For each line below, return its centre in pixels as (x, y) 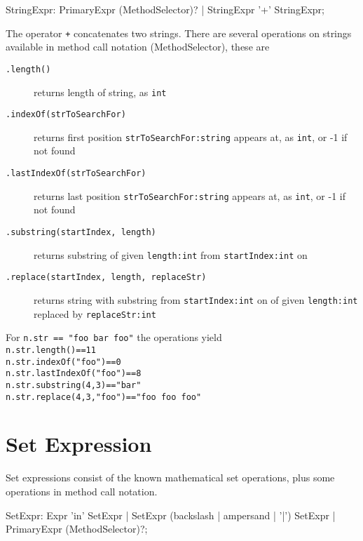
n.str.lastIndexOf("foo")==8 (74, 374)
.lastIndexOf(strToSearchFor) (76, 174)
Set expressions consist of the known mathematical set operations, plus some (170, 477)
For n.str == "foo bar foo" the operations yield (114, 337)
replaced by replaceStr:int (95, 313)
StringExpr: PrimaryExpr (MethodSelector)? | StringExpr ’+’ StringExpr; (165, 9)
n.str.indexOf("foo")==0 (63, 362)
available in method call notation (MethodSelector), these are (138, 47)
